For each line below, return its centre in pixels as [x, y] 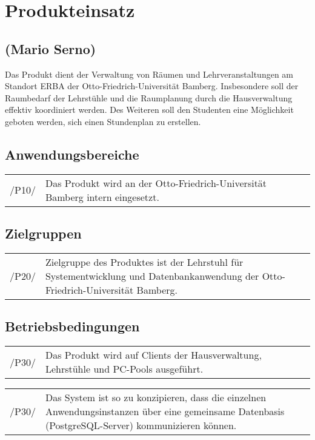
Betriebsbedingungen [72, 326]
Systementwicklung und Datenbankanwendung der [152, 276]
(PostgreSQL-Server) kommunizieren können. [141, 425]
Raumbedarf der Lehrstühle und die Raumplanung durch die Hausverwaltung [149, 97]
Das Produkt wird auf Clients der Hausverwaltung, [153, 355]
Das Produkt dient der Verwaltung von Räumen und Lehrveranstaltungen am [149, 74]
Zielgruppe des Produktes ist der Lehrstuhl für [144, 262]
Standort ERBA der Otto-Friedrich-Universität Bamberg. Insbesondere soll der [152, 86]
